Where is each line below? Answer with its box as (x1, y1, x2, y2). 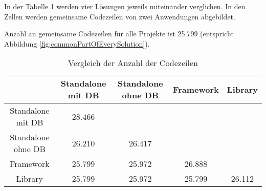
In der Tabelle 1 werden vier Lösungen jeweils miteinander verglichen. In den (4, 1, 246, 11)
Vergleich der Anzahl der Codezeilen (68, 57, 198, 69)
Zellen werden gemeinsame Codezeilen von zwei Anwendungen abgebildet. (4, 11, 235, 22)
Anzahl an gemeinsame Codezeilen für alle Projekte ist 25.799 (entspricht (4, 28, 234, 39)
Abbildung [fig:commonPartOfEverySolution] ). (4, 38, 150, 49)
